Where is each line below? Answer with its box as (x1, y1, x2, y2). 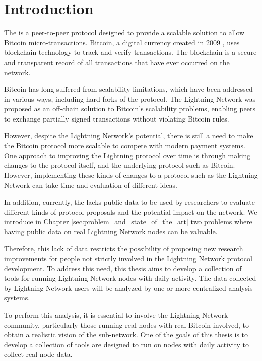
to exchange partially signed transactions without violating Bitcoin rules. (4, 113, 229, 124)
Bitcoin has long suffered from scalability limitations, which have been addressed (4, 84, 253, 94)
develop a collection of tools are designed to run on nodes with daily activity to (4, 339, 249, 349)
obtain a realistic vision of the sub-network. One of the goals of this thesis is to (4, 329, 248, 340)
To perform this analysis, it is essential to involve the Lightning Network (4, 309, 228, 320)
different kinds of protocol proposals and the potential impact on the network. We (4, 206, 257, 217)
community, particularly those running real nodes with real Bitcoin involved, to (4, 319, 249, 330)
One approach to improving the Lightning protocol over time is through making (4, 150, 251, 160)
